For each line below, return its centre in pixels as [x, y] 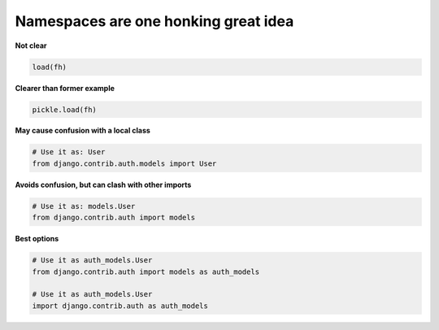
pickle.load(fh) [65, 109]
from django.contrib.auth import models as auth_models [146, 271]
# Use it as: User [69, 152]
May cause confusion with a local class [83, 131]
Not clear [31, 46]
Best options [37, 239]
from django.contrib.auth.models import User [124, 163]
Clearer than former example [65, 88]
